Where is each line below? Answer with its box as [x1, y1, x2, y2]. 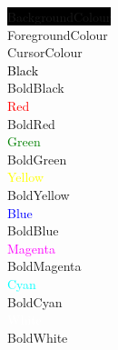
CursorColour [7, 43, 83, 62]
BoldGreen [7, 149, 67, 168]
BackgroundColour [7, 7, 112, 25]
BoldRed [7, 114, 55, 133]
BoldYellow [7, 185, 70, 204]
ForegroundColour [7, 25, 108, 44]
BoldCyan [7, 292, 63, 311]
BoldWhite [7, 327, 68, 346]
